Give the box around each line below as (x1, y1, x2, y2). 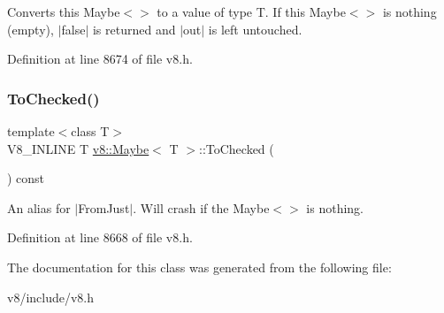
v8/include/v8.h (7, 287, 95, 306)
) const (7, 169, 45, 187)
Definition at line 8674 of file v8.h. (7, 50, 193, 68)
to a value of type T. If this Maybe (157, 3, 346, 20)
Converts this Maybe (7, 3, 120, 20)
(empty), (7, 19, 54, 38)
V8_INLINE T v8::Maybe (7, 139, 149, 157)
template (7, 122, 55, 140)
